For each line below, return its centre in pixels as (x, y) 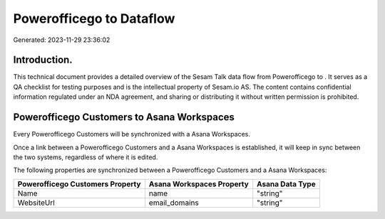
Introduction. (43, 60)
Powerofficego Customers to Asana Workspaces (124, 117)
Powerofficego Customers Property (79, 183)
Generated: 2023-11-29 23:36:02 (62, 40)
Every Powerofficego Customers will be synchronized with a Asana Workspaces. (132, 134)
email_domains (174, 203)
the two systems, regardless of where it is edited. (86, 157)
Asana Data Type (287, 183)
